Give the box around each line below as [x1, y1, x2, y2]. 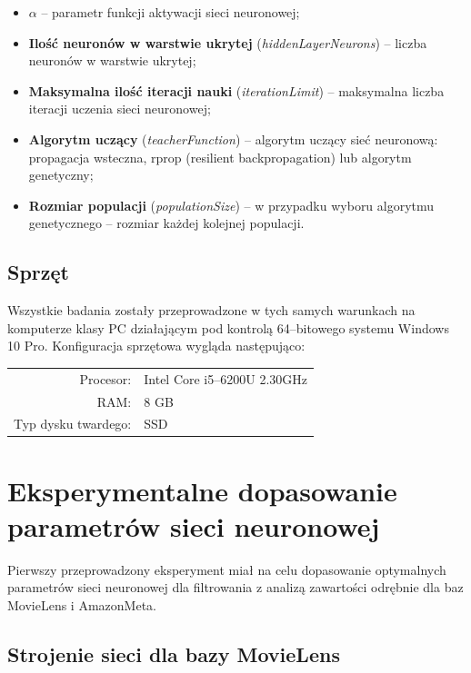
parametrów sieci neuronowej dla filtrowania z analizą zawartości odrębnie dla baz [7, 578, 464, 597]
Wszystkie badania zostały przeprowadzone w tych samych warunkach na [7, 301, 416, 320]
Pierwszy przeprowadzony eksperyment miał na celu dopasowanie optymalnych [7, 559, 446, 579]
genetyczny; [28, 165, 94, 184]
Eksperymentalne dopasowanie [7, 471, 397, 509]
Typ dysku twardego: [14, 414, 132, 433]
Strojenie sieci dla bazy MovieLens [7, 639, 340, 668]
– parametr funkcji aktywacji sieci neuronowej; [41, 3, 300, 21]
